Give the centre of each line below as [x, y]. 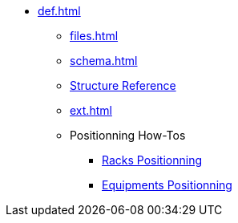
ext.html [91, 110]
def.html [59, 11]
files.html [94, 36]
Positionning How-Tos [128, 135]
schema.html [104, 61]
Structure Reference [123, 85]
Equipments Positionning [167, 185]
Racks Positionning [152, 160]
